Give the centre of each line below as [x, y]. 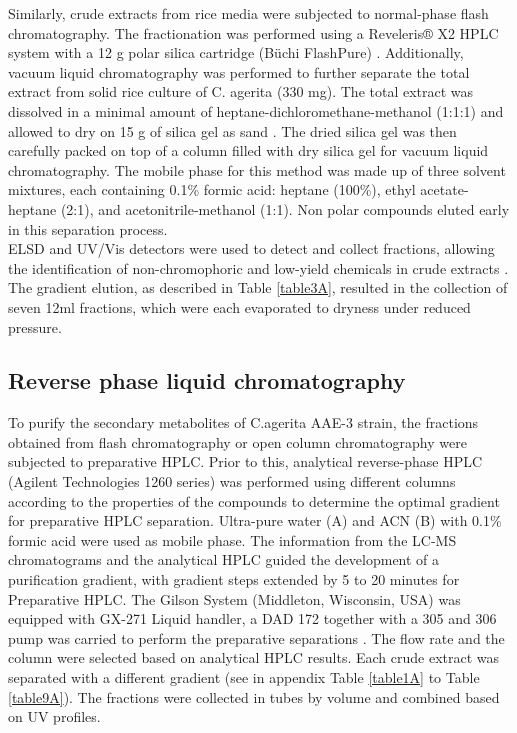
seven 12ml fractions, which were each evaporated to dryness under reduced [239, 306]
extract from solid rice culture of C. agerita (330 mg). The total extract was [241, 91]
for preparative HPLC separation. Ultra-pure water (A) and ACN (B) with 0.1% [255, 520]
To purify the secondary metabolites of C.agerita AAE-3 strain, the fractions [243, 422]
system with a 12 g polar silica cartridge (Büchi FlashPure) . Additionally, [236, 52]
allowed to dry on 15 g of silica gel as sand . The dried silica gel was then [232, 130]
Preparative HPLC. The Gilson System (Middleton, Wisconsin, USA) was [234, 598]
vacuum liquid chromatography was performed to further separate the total [239, 71]
